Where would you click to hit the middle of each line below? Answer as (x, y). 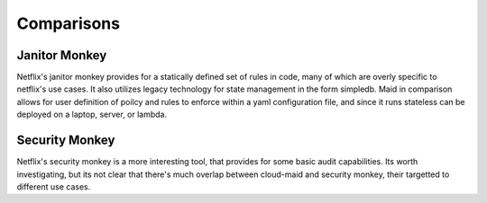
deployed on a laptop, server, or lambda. (92, 115)
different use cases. (54, 186)
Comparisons (69, 23)
